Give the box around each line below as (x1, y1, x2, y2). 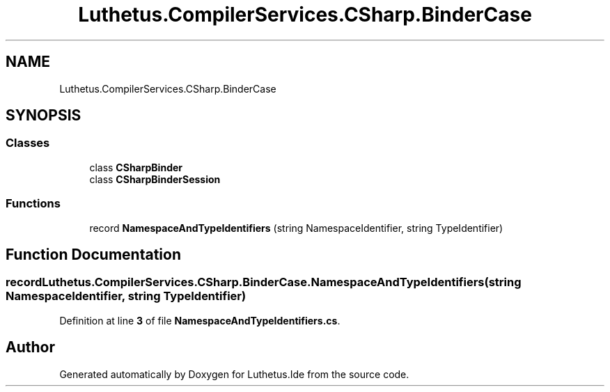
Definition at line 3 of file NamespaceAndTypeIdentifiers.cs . (59, 314, 341, 327)
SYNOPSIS (6, 107, 81, 125)
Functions (6, 196, 61, 211)
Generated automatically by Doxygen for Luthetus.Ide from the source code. (59, 368, 409, 380)
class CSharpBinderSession (89, 173, 221, 185)
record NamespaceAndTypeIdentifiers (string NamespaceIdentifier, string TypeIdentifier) (89, 221, 503, 234)
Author (6, 338, 55, 356)
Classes (6, 136, 50, 150)
